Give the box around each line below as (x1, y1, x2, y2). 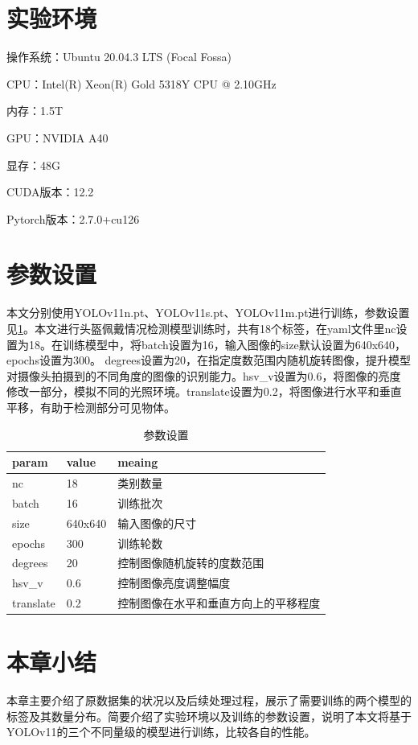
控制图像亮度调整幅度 (117, 574, 231, 591)
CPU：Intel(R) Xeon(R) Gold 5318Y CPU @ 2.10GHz (6, 75, 277, 92)
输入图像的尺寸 (117, 514, 197, 531)
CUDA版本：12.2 (6, 183, 94, 200)
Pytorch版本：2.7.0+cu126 (6, 210, 140, 227)
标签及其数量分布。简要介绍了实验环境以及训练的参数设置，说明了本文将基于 (6, 707, 412, 724)
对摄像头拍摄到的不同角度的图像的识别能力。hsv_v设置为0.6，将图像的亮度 (6, 367, 401, 384)
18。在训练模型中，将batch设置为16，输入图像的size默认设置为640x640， (28, 335, 407, 352)
